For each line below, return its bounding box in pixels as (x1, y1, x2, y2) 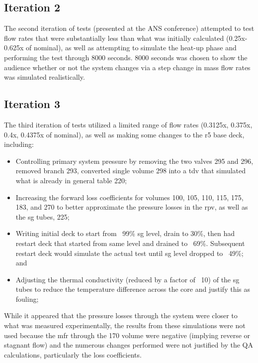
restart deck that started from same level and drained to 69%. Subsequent (15, 238, 245, 248)
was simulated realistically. (4, 72, 85, 82)
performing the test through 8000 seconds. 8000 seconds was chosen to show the (4, 52, 248, 62)
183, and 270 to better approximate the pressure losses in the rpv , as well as (15, 202, 248, 212)
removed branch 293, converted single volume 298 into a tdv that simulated (15, 165, 246, 176)
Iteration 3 (4, 96, 61, 112)
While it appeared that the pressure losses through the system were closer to (4, 310, 238, 321)
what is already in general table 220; (15, 175, 127, 185)
